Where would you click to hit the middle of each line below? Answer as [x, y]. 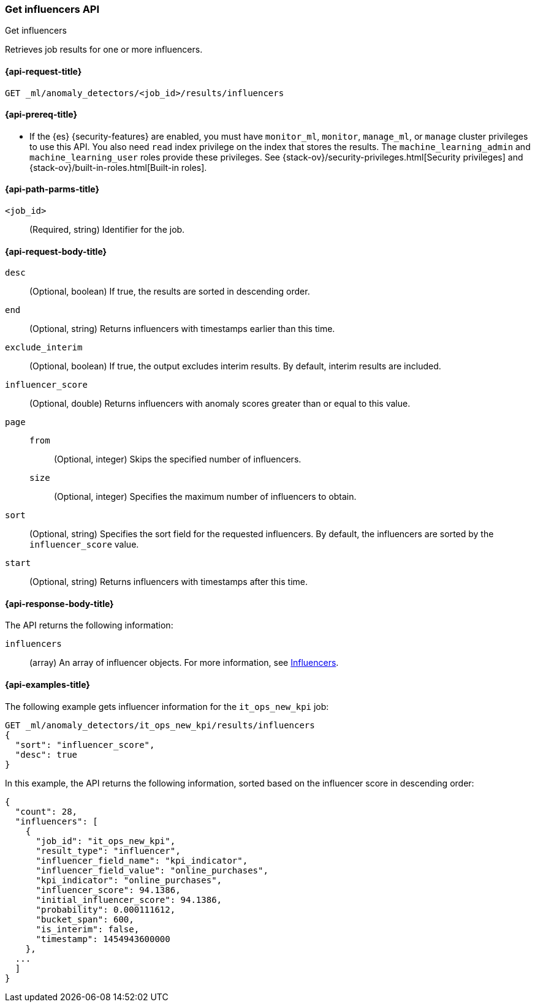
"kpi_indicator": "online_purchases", [129, 880]
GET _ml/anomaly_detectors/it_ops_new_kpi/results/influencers [160, 725]
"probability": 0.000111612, [106, 909]
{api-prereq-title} [41, 115]
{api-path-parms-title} [52, 189]
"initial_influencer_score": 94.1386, [129, 900]
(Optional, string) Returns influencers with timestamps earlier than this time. [182, 329]
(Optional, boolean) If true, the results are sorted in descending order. [170, 292]
